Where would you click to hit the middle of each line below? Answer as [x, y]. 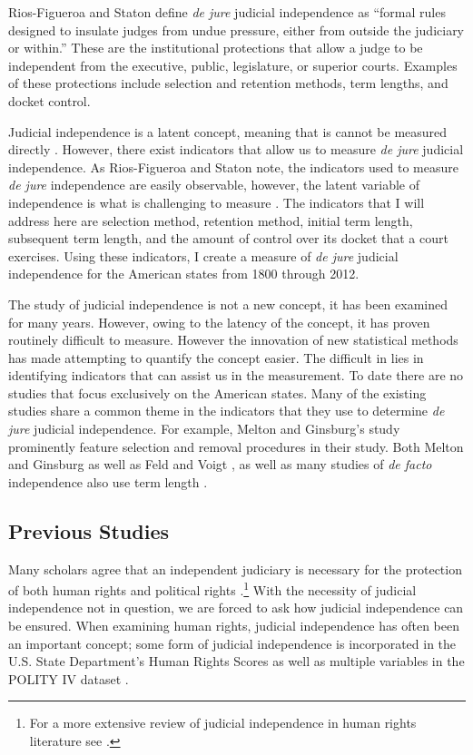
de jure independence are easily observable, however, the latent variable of [214, 185]
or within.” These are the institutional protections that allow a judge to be [216, 48]
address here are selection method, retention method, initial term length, [211, 220]
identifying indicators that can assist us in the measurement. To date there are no [236, 375]
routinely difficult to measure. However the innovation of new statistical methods [233, 340]
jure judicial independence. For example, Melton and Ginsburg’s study [204, 429]
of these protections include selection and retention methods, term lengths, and [228, 83]
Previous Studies [89, 530]
